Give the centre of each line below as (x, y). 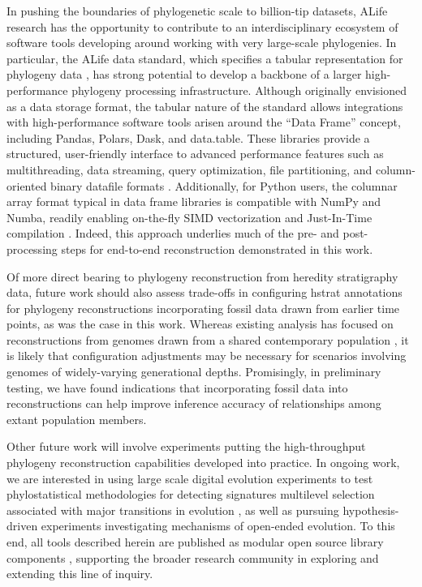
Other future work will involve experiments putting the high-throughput (186, 446)
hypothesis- (371, 510)
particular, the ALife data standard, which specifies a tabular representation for (205, 58)
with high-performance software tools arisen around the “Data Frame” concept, (204, 122)
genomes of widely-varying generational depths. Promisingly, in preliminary (194, 372)
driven (22, 526)
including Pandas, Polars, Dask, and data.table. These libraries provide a (188, 137)
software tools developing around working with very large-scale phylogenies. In (202, 43)
